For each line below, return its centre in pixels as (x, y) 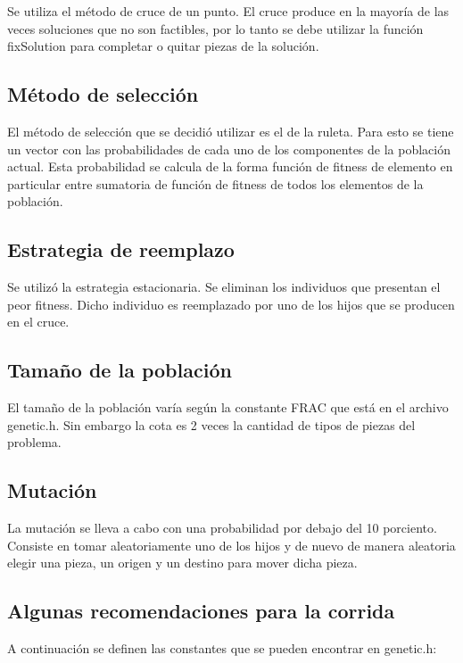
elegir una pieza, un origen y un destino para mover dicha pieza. (182, 563)
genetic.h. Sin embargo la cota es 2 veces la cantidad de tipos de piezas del (211, 424)
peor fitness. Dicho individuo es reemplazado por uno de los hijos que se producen (231, 304)
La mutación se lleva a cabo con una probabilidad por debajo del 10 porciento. (222, 528)
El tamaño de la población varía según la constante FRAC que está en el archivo (228, 407)
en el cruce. (38, 322)
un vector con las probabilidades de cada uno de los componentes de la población (229, 149)
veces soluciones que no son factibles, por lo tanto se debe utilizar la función (215, 28)
